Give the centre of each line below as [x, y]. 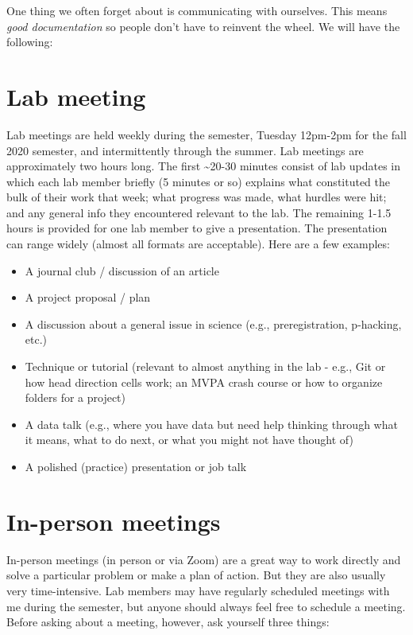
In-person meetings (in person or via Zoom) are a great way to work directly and [204, 559]
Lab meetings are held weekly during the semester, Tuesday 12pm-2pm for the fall [206, 134]
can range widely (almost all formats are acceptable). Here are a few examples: [198, 244]
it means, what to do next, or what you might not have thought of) [189, 440]
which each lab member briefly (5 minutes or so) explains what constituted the [199, 181]
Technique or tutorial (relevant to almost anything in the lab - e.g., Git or [205, 366]
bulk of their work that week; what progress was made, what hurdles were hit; [197, 197]
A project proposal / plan [88, 297]
